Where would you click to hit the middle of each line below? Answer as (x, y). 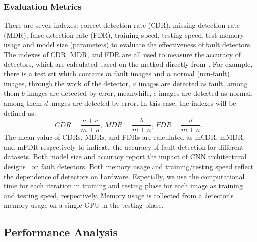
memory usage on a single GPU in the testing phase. (84, 205)
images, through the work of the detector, (67, 83)
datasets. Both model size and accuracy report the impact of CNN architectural (125, 156)
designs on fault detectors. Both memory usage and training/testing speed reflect (129, 166)
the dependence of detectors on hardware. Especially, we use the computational (124, 176)
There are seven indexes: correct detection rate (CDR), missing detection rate (122, 25)
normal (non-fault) (201, 74)
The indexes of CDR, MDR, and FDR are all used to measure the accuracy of (123, 54)
